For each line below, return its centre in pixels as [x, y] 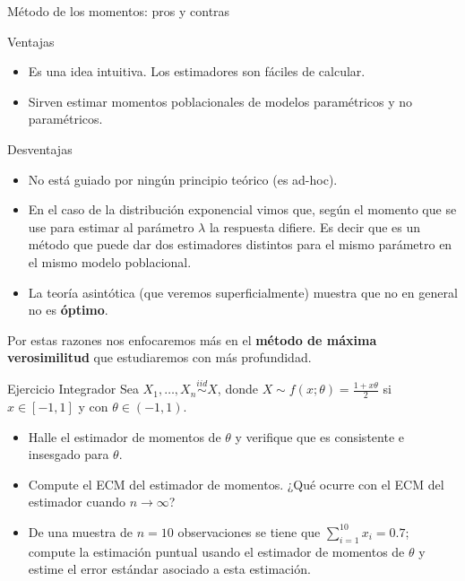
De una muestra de [80, 531]
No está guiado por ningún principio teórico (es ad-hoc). [183, 179]
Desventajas [40, 148]
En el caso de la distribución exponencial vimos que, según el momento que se [242, 209]
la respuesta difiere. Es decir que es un [315, 226]
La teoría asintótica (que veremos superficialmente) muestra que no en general [243, 292]
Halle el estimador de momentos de [125, 436]
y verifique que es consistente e [319, 436]
